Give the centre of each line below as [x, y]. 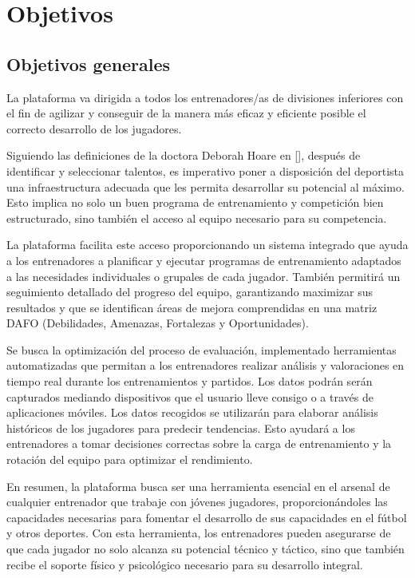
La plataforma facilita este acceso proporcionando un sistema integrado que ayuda [207, 245]
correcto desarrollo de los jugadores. [94, 128]
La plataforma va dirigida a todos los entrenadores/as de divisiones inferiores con [205, 97]
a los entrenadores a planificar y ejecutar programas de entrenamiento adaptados [204, 260]
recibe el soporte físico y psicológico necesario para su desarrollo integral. [185, 564]
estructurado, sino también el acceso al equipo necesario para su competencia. [197, 218]
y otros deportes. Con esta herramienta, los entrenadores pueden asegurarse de [199, 533]
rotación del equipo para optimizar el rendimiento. [130, 459]
